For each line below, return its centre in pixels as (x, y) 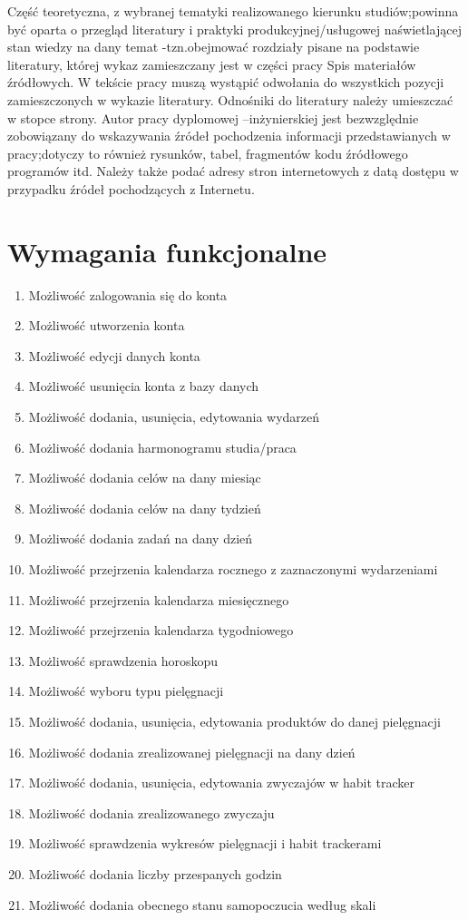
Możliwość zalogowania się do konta (128, 294)
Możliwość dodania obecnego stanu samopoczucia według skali (202, 904)
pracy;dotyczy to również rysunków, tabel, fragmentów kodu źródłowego (208, 153)
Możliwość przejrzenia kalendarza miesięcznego (159, 599)
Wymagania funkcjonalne (167, 251)
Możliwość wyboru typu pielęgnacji (126, 691)
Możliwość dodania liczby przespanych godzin (155, 873)
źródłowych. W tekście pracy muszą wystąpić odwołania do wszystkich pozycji (226, 82)
